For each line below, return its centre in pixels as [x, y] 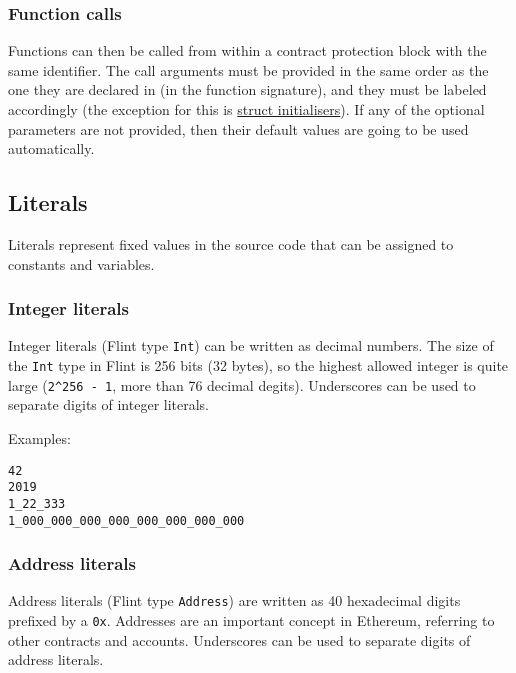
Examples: [39, 437]
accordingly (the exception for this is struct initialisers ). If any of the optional [246, 109]
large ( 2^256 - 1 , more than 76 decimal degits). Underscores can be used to [242, 384]
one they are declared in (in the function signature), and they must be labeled [247, 89]
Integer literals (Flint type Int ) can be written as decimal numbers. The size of [251, 345]
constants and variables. [81, 263]
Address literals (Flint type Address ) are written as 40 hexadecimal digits [234, 600]
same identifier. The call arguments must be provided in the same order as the [248, 69]
